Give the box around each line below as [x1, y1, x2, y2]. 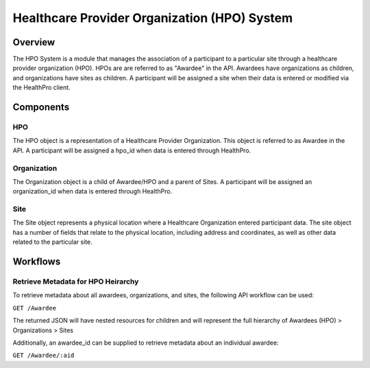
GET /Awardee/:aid [12, 352, 75, 360]
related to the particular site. [12, 238, 92, 246]
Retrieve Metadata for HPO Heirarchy [12, 277, 139, 286]
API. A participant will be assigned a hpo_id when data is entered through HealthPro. [12, 146, 251, 154]
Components [12, 102, 70, 113]
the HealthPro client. [12, 83, 71, 92]
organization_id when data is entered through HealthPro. [12, 187, 173, 196]
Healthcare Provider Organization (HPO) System [12, 10, 293, 25]
